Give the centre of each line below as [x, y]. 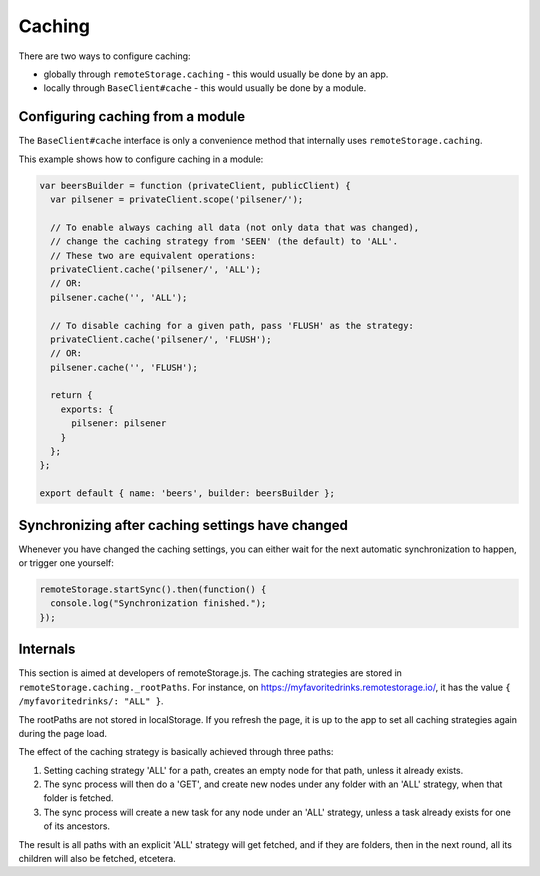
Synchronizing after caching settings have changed [183, 525]
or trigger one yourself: [66, 563]
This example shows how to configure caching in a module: [141, 159]
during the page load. [63, 733]
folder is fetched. [78, 798]
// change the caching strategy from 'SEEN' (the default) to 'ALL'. [224, 241]
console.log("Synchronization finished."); [158, 603]
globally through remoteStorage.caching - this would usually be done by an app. [216, 74]
